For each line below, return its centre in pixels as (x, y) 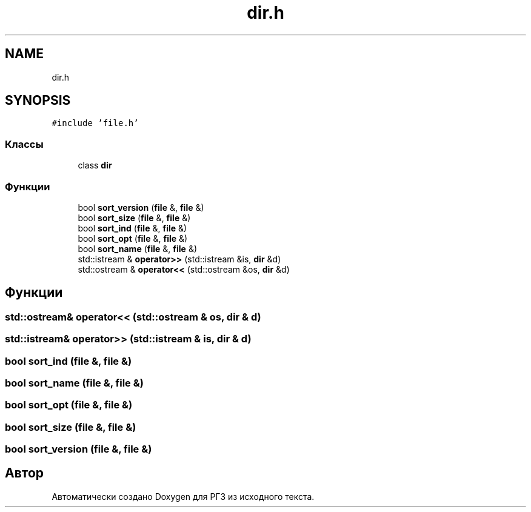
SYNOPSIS (38, 101)
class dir (95, 165)
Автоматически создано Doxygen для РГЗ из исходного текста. (183, 496)
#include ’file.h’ (95, 123)
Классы (24, 144)
